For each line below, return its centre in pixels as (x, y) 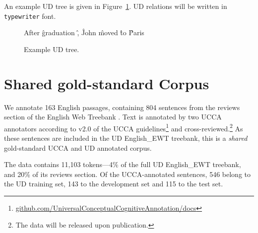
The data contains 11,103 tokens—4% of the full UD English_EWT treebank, (123, 164)
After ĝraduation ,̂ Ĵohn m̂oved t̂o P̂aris (84, 32)
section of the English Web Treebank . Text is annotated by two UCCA (113, 117)
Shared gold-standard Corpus (107, 83)
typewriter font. (30, 16)
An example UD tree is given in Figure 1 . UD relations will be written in (116, 6)
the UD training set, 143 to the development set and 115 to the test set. (114, 184)
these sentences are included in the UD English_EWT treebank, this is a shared (126, 138)
